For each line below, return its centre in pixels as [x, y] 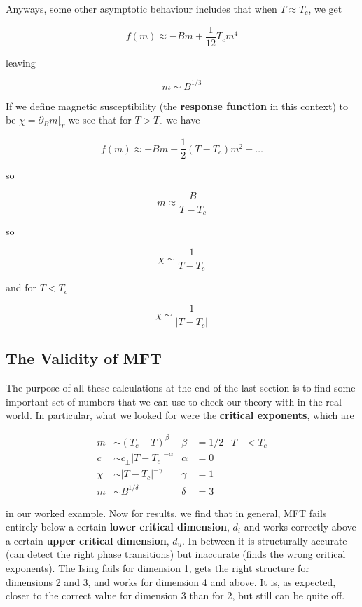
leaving [21, 62]
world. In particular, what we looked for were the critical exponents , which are [180, 415]
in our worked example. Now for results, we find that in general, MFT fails [166, 513]
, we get [325, 8]
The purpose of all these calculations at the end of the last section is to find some [181, 388]
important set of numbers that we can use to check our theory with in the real [174, 401]
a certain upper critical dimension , [88, 540]
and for [21, 287]
